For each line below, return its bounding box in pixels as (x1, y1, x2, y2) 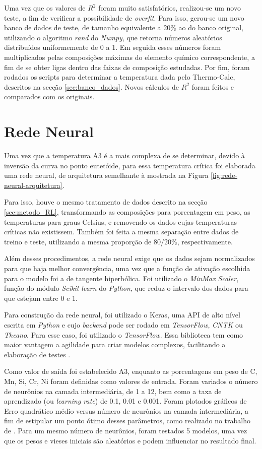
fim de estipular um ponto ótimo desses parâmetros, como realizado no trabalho (4, 415, 251, 426)
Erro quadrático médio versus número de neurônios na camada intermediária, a (4, 405, 248, 416)
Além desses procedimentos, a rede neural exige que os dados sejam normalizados (4, 253, 255, 264)
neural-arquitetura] (4, 179, 62, 190)
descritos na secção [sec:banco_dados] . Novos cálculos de (4, 81, 179, 92)
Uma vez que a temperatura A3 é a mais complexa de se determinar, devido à (4, 150, 245, 161)
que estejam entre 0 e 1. (4, 292, 78, 303)
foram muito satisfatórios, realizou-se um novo (98, 3, 241, 13)
